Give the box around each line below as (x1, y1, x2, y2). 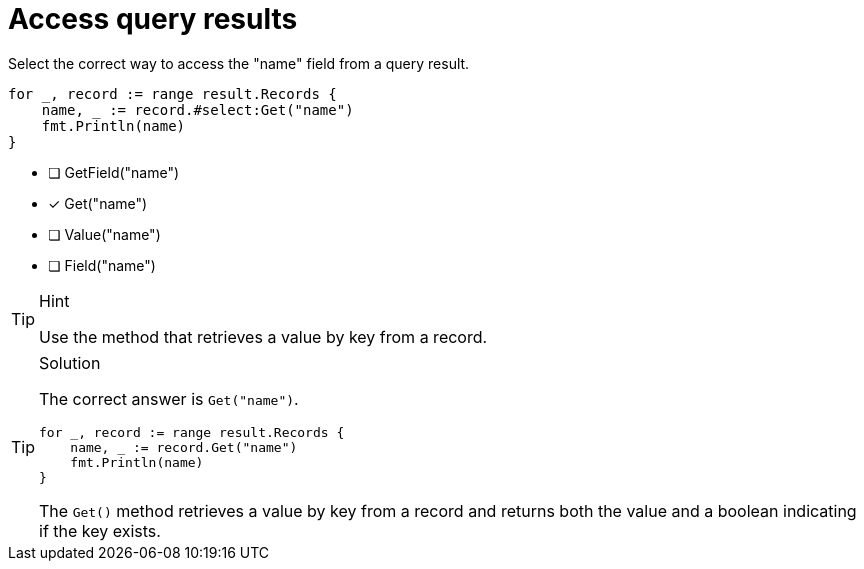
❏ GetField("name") (48, 163, 180, 181)
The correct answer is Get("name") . (39, 388, 299, 409)
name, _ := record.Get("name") (70, 439, 298, 455)
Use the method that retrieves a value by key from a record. (39, 326, 488, 347)
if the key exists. (39, 520, 161, 541)
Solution (39, 352, 101, 373)
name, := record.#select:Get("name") (41, 101, 354, 118)
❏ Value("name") (48, 225, 161, 243)
